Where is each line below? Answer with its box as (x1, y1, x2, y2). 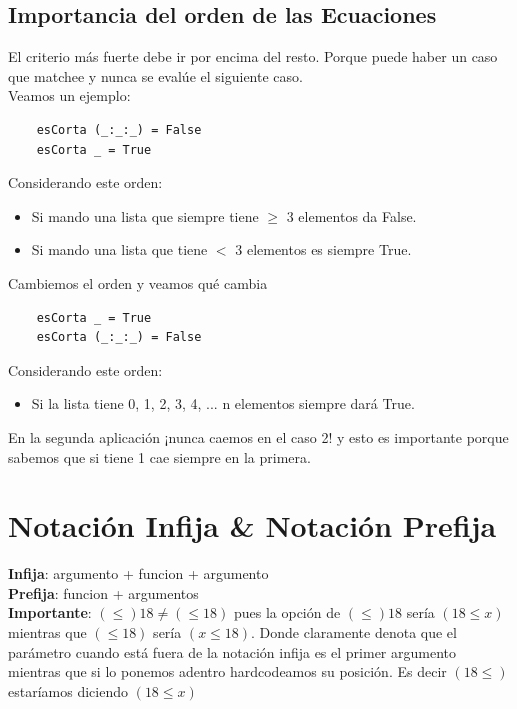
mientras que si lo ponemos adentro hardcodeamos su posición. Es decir (8, 661, 447, 682)
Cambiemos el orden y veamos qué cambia (8, 272, 268, 293)
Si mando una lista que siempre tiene (31, 205, 259, 226)
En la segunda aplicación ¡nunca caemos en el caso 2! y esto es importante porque (8, 426, 509, 447)
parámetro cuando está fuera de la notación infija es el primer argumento (8, 641, 456, 662)
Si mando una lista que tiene (31, 239, 208, 260)
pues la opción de (233, 602, 341, 623)
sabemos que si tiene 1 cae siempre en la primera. (8, 446, 311, 467)
